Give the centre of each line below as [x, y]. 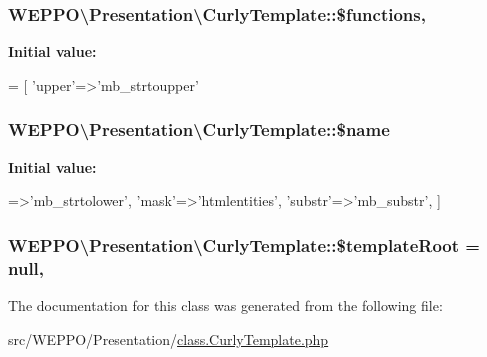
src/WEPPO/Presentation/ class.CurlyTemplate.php [168, 338]
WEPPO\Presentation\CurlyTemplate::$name [199, 129]
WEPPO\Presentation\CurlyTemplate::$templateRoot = [244, 244]
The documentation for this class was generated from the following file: [225, 304]
